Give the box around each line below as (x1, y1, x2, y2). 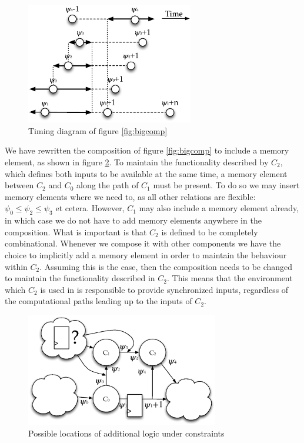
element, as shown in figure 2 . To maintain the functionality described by (5, 156, 269, 168)
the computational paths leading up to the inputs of (5, 295, 192, 307)
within (5, 260, 28, 272)
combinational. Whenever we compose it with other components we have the (5, 237, 281, 249)
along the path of (76, 179, 139, 191)
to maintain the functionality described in (5, 272, 155, 284)
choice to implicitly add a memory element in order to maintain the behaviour (5, 248, 287, 261)
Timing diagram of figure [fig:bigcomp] (28, 124, 168, 136)
